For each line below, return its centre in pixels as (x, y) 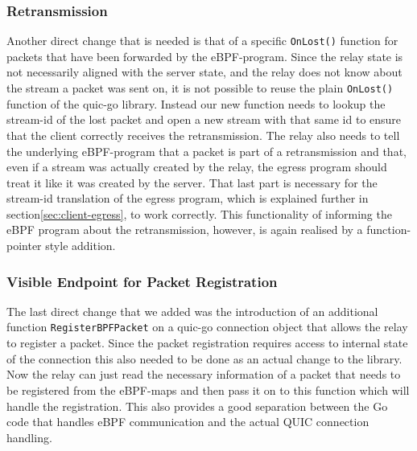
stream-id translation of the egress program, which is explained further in (188, 198)
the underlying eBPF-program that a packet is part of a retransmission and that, (206, 151)
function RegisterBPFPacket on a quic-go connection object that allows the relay (207, 327)
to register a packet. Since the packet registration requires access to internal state (207, 343)
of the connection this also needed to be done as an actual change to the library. (204, 358)
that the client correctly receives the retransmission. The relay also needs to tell (203, 135)
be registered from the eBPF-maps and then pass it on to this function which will (208, 389)
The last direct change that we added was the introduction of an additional (192, 311)
